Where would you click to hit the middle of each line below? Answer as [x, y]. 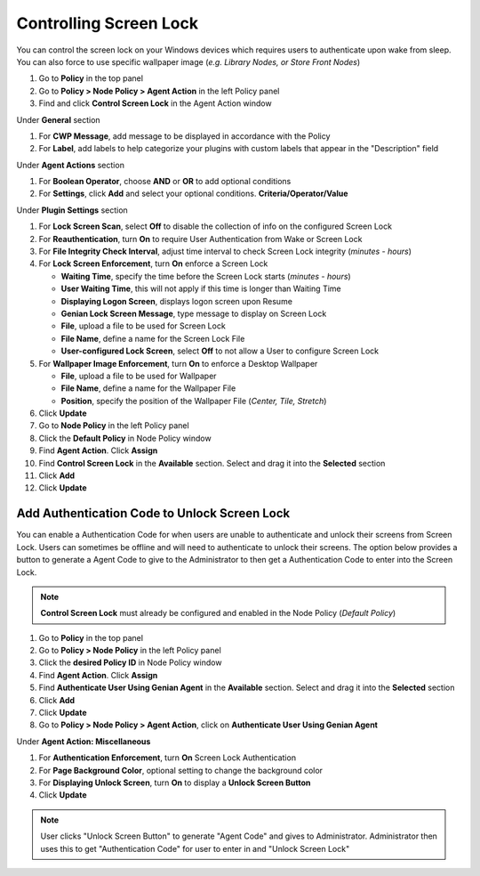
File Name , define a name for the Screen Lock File [153, 338]
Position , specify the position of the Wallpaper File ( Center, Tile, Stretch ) [194, 401]
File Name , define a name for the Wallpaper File [148, 388]
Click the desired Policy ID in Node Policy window [130, 662]
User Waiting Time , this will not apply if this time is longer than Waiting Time [201, 288]
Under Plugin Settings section [72, 210]
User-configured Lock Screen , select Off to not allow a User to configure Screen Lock [220, 351]
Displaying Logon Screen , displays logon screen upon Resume [177, 301]
